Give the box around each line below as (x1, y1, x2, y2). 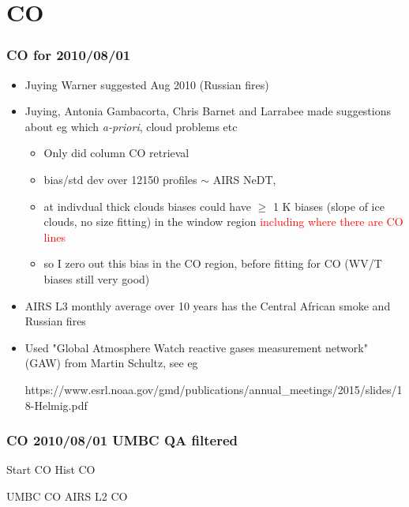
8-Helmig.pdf (24, 396, 88, 413)
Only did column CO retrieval (43, 145, 189, 161)
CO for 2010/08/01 (6, 45, 131, 65)
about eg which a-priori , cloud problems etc (24, 118, 238, 134)
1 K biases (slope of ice (272, 197, 385, 214)
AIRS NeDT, (212, 171, 276, 187)
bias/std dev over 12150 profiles (43, 171, 197, 187)
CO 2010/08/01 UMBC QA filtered (6, 430, 238, 450)
